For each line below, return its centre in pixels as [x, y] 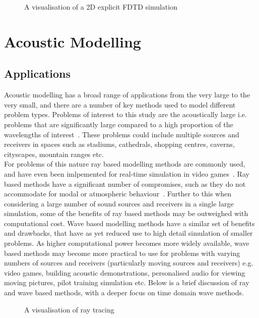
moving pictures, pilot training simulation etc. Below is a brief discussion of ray [127, 282]
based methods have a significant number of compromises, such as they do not [125, 183]
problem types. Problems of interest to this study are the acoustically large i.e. [125, 114]
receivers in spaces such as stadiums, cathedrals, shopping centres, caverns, [119, 144]
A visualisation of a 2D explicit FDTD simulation [101, 7]
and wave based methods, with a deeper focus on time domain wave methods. [124, 293]
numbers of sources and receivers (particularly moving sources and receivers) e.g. [129, 263]
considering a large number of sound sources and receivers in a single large [119, 203]
